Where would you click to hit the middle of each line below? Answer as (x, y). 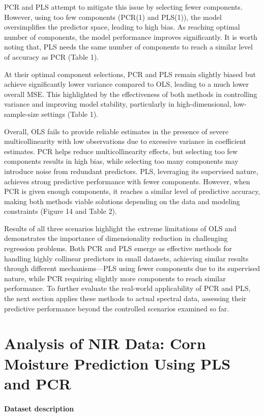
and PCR (38, 383)
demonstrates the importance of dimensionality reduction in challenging (116, 238)
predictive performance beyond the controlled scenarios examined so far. (117, 308)
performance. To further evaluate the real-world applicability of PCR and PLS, (127, 288)
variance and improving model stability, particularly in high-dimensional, (118, 104)
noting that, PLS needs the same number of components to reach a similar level (128, 47)
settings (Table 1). (70, 114)
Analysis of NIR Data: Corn (105, 343)
